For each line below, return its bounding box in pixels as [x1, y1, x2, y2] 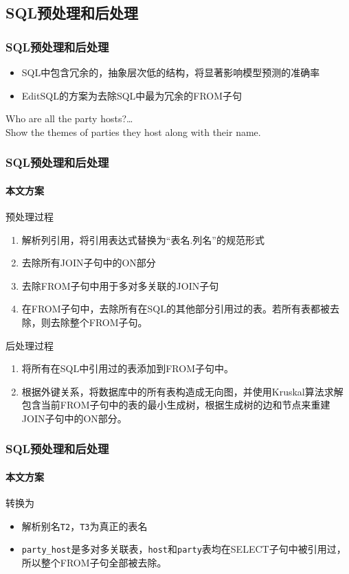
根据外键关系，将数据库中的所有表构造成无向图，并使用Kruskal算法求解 [21, 384, 344, 398]
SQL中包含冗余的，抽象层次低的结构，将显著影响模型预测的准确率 [21, 65, 320, 79]
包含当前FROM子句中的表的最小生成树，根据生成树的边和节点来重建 [21, 398, 330, 412]
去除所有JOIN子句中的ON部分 [21, 255, 156, 270]
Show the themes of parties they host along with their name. [5, 124, 261, 139]
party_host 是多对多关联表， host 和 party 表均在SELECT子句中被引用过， [21, 542, 346, 556]
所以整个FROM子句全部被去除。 [21, 555, 167, 570]
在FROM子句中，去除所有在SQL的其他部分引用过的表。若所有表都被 [21, 301, 330, 316]
